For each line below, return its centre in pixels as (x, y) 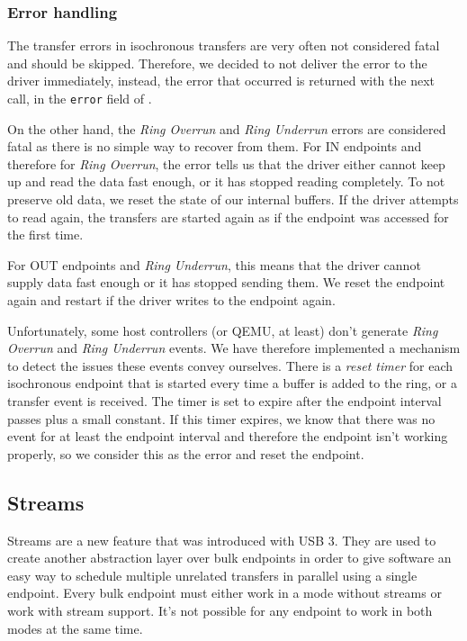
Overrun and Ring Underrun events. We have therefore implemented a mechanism (234, 348)
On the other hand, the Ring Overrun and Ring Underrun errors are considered (227, 128)
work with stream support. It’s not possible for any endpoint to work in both (220, 610)
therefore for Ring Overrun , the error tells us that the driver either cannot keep (226, 163)
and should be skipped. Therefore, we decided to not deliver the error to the (217, 63)
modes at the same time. (75, 628)
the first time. (45, 235)
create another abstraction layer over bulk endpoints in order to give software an (229, 558)
